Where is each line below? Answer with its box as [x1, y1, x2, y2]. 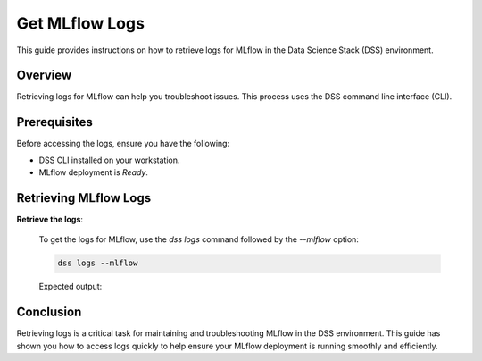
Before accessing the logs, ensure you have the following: [16, 139, 230, 149]
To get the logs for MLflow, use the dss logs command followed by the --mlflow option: [38, 234, 359, 245]
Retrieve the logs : [16, 214, 84, 225]
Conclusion [16, 305, 82, 320]
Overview [16, 68, 72, 83]
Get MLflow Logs [16, 13, 145, 33]
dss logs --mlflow [57, 258, 138, 268]
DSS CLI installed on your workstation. [38, 155, 180, 165]
